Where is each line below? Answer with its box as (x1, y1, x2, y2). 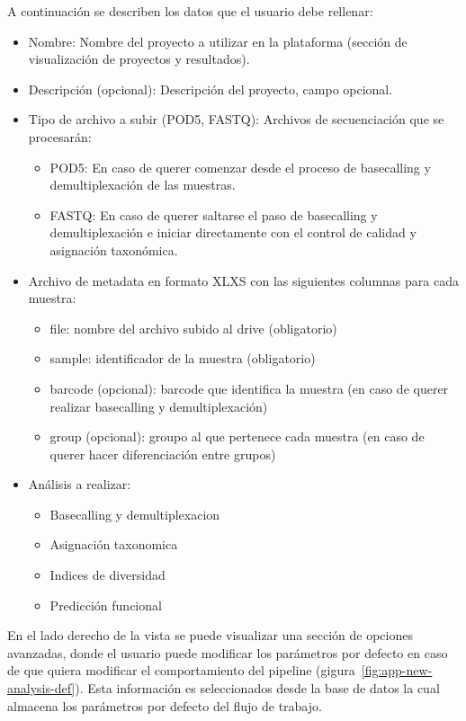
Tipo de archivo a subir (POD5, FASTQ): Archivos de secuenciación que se (28, 110, 444, 129)
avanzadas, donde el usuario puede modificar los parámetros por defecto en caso (7, 643, 448, 662)
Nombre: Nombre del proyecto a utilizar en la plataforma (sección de (28, 31, 408, 50)
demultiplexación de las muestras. (49, 175, 236, 194)
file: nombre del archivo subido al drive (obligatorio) (49, 318, 337, 337)
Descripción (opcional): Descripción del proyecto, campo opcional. (28, 79, 393, 98)
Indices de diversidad (49, 565, 166, 584)
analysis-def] (7, 679, 76, 698)
